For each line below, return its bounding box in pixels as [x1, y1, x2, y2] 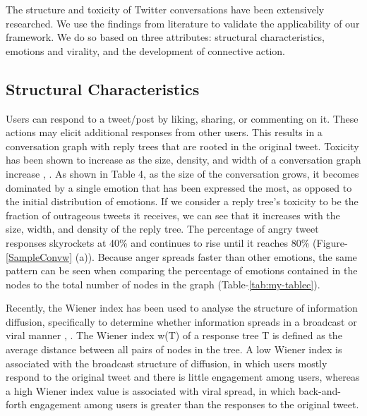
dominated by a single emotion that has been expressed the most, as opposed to [6, 180, 352, 195]
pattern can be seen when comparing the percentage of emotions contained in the [6, 263, 358, 278]
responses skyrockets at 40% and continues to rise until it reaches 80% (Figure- [6, 235, 348, 250]
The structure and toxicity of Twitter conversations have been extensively [6, 2, 325, 16]
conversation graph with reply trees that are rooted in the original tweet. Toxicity [6, 138, 359, 153]
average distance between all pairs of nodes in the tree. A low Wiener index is [6, 342, 342, 357]
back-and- [298, 383, 341, 398]
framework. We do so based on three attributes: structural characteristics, [6, 30, 325, 44]
